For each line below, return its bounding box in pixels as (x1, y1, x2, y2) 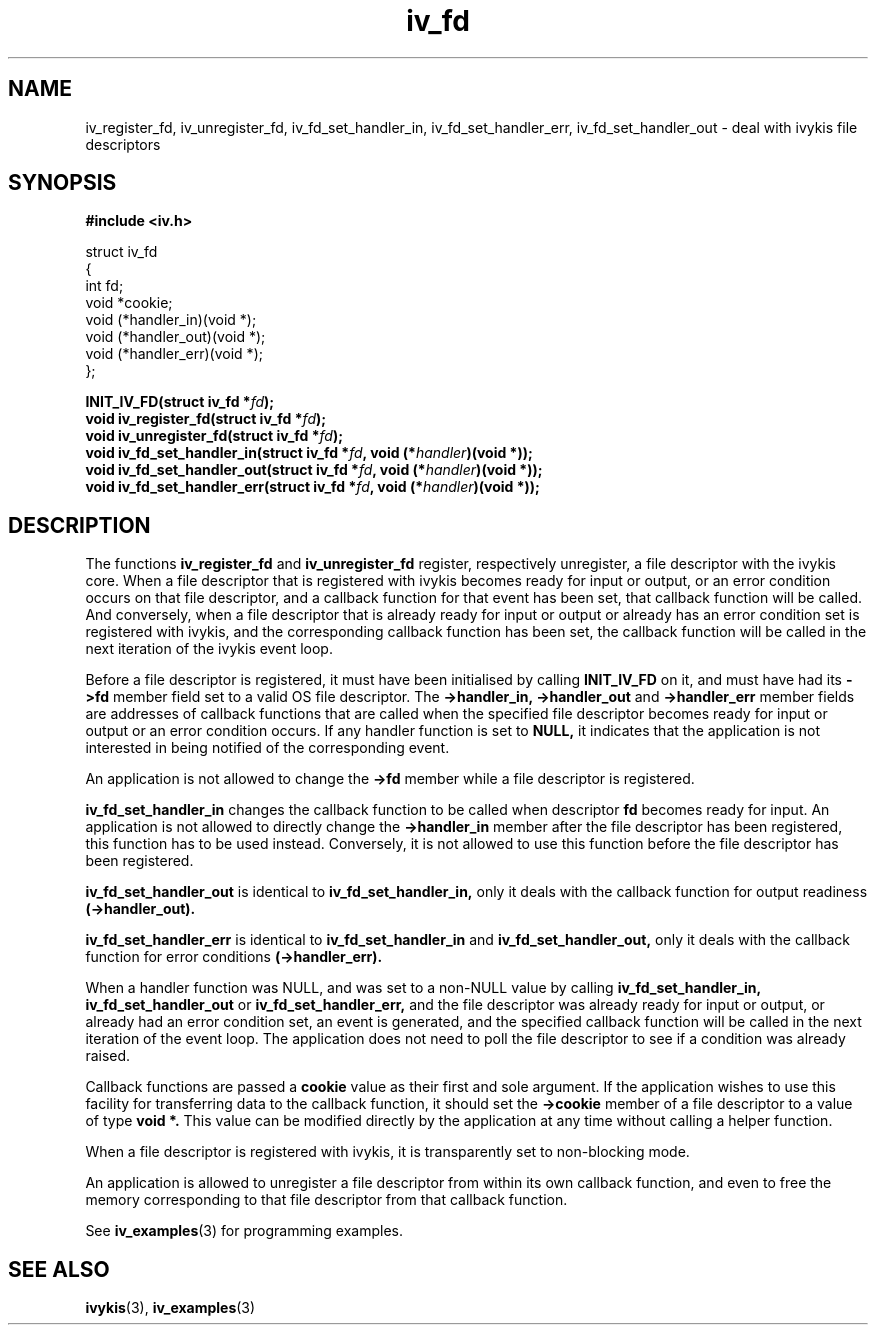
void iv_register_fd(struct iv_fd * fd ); (85, 410, 327, 428)
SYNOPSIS (8, 170, 117, 196)
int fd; (85, 277, 124, 295)
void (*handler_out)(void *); (85, 328, 266, 346)
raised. (85, 1047, 131, 1065)
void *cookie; (85, 294, 173, 312)
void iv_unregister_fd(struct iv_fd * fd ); (85, 427, 344, 445)
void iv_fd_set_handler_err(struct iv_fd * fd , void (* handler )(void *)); (85, 478, 540, 496)
